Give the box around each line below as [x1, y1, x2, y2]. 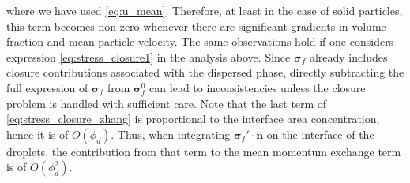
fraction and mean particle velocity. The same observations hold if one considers [6, 33, 394, 50]
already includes [309, 48, 388, 65]
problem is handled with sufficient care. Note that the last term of [6, 95, 327, 111]
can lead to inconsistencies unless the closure [149, 79, 366, 95]
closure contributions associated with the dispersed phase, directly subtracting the [6, 64, 404, 80]
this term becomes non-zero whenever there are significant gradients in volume [6, 17, 386, 34]
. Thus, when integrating [111, 125, 231, 142]
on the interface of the [266, 125, 374, 142]
